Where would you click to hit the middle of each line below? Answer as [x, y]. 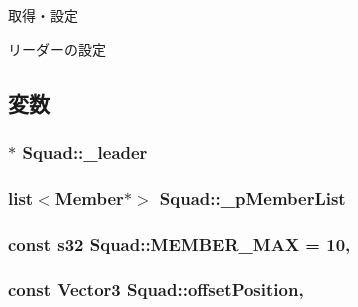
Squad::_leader [85, 151]
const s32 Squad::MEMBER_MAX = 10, [179, 243]
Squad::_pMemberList [252, 197]
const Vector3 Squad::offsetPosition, [156, 289]
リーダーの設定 [57, 48]
